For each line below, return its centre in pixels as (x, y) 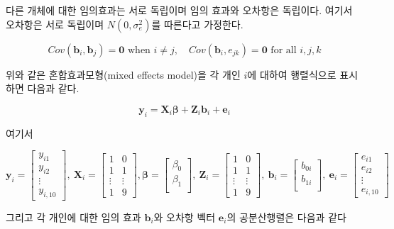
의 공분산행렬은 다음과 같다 (286, 217)
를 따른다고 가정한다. (197, 24)
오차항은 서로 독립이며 (55, 24)
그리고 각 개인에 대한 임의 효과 (73, 217)
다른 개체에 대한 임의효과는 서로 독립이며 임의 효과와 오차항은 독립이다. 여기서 (179, 10)
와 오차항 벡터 (185, 217)
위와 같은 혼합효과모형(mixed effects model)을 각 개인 (123, 74)
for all (284, 50)
